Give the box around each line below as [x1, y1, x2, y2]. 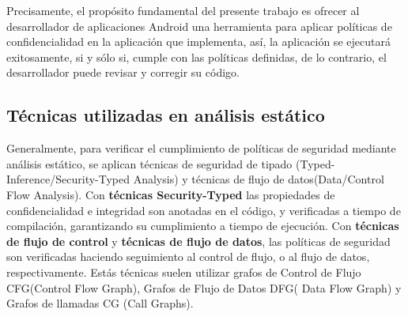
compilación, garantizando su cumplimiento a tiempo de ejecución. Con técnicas [6, 217, 399, 234]
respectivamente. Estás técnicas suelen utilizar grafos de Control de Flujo [6, 263, 361, 280]
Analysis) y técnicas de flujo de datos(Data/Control [133, 171, 384, 187]
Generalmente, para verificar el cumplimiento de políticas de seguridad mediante [6, 140, 396, 157]
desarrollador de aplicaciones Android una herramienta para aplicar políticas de [6, 17, 392, 34]
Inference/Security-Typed [6, 171, 130, 187]
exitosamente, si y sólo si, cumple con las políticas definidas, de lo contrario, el [6, 48, 387, 65]
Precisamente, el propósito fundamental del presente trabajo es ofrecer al [6, 2, 360, 18]
